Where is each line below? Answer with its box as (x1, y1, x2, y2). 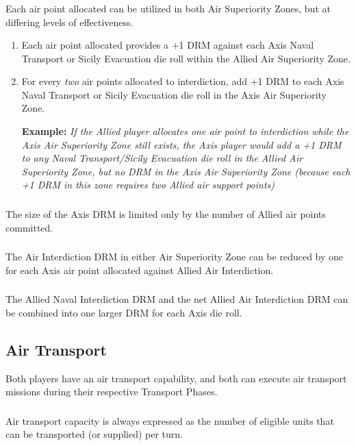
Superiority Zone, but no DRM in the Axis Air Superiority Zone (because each (21, 164, 351, 178)
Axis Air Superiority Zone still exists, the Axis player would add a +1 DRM (21, 137, 342, 151)
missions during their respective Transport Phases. (5, 384, 218, 399)
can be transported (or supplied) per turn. (5, 427, 183, 441)
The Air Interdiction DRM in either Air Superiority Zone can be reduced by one (5, 249, 344, 264)
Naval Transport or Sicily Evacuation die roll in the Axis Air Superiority (21, 87, 327, 101)
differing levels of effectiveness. (5, 14, 133, 29)
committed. (5, 220, 53, 234)
